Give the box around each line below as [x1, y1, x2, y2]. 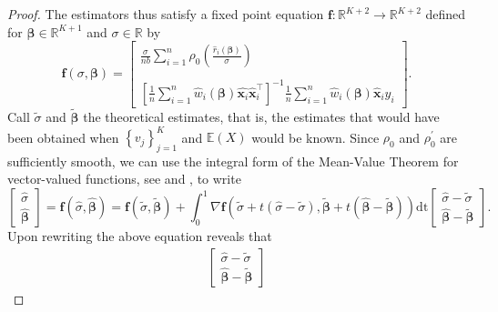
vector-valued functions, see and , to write [7, 169, 241, 188]
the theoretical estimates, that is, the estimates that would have [83, 107, 440, 126]
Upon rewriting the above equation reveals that [7, 226, 272, 246]
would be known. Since [251, 127, 380, 146]
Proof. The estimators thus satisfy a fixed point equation [7, 5, 324, 23]
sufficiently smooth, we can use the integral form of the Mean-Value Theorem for [7, 151, 459, 170]
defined [425, 5, 466, 23]
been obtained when [7, 127, 119, 146]
